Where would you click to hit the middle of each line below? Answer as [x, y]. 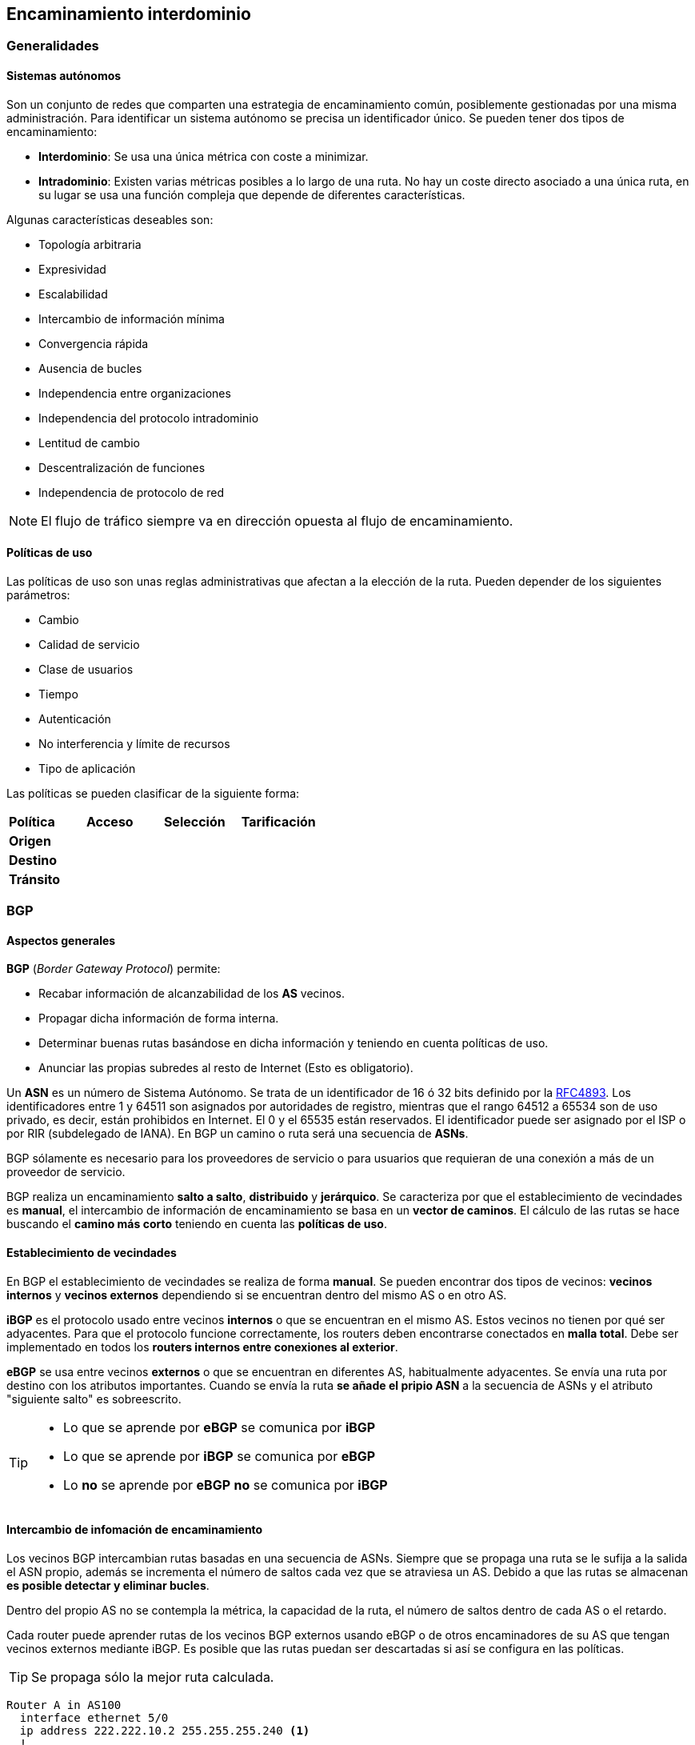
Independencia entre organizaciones [135, 393]
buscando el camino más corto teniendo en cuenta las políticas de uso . [197, 1224]
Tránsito [35, 879]
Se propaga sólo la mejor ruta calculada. [153, 1677]
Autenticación [75, 718]
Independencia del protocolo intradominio [149, 418]
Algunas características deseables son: [110, 219]
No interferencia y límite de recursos [134, 743]
